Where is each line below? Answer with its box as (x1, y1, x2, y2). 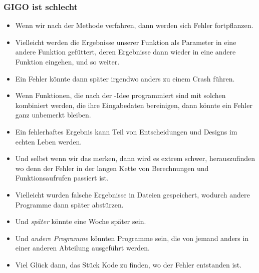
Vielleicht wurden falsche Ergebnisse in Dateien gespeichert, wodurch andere (15, 189, 250, 199)
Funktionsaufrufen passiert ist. (15, 172, 109, 183)
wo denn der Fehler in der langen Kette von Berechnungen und (15, 162, 209, 173)
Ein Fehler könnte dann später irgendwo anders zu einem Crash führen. (15, 73, 235, 83)
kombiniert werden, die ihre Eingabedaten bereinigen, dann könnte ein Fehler (15, 99, 252, 110)
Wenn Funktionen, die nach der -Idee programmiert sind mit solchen (15, 90, 226, 100)
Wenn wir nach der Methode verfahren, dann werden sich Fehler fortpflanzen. (15, 20, 253, 30)
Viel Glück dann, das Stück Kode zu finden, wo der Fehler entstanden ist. (15, 259, 242, 269)
